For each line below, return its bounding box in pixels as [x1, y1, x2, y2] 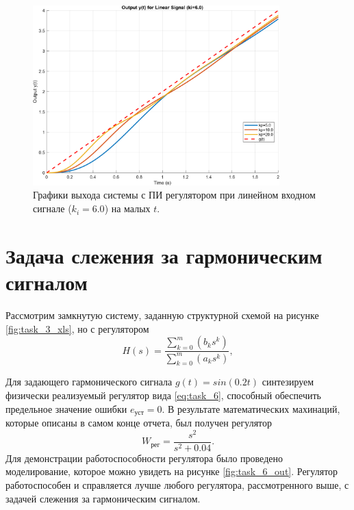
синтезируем [262, 374, 314, 389]
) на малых [104, 201, 151, 216]
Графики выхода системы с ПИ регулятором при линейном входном [33, 188, 316, 202]
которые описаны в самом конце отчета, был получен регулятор [5, 415, 273, 429]
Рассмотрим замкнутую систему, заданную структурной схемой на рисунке [5, 307, 319, 322]
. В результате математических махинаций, [162, 401, 340, 416]
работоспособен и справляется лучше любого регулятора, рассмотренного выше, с [5, 477, 349, 492]
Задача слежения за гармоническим [5, 241, 323, 269]
